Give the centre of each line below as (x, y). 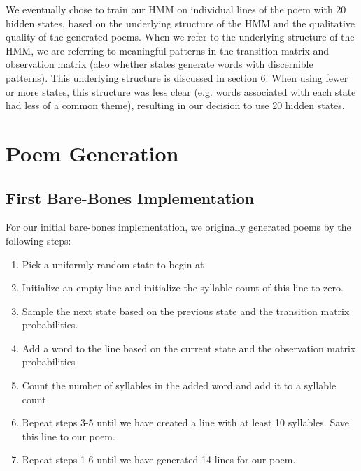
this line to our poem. (69, 436)
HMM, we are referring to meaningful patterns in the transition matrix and (168, 50)
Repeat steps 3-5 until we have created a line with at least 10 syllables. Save (186, 422)
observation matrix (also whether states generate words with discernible (160, 64)
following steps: (38, 240)
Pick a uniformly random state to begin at (113, 264)
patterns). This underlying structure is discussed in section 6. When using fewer (177, 77)
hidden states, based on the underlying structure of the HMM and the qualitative (180, 23)
